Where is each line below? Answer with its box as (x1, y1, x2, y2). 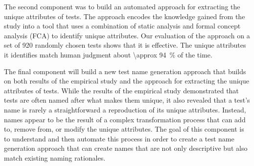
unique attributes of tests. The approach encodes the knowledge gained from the (4, 11, 245, 21)
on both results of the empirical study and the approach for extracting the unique (4, 76, 249, 86)
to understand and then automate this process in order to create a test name (4, 133, 234, 143)
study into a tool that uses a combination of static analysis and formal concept (4, 21, 241, 31)
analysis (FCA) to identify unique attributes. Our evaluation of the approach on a (4, 30, 250, 40)
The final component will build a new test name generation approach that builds (4, 66, 246, 76)
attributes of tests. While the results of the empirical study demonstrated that (4, 85, 239, 95)
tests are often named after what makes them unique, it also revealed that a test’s (4, 95, 250, 105)
